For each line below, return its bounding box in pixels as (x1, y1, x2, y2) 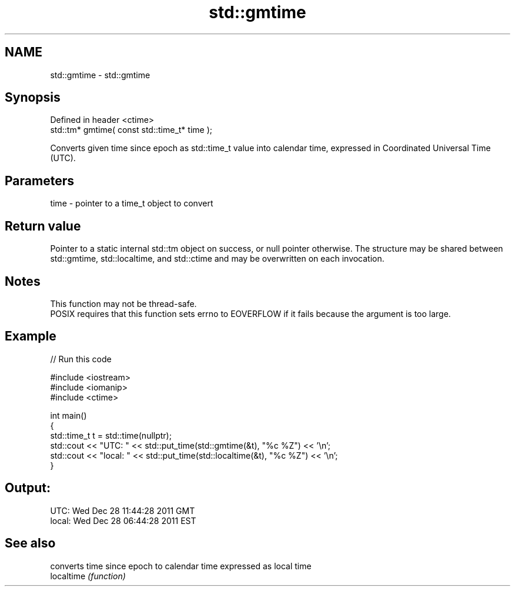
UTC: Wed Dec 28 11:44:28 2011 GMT (50, 505, 195, 516)
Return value (5, 218, 81, 233)
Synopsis (5, 90, 61, 105)
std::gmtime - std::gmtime (50, 69, 151, 80)
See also (5, 536, 56, 551)
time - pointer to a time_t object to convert (50, 198, 213, 209)
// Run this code (50, 353, 112, 364)
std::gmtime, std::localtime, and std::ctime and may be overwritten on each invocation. (50, 253, 384, 264)
